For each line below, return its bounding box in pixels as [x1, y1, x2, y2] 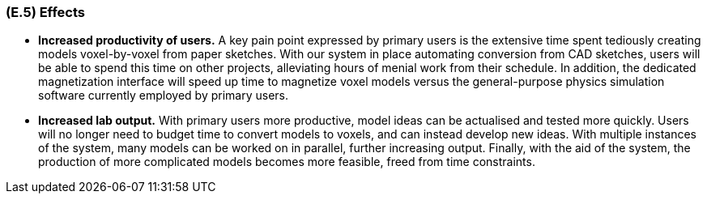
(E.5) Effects [6, 4, 86, 20]
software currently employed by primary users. [38, 88, 289, 103]
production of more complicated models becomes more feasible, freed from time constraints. [38, 155, 535, 169]
